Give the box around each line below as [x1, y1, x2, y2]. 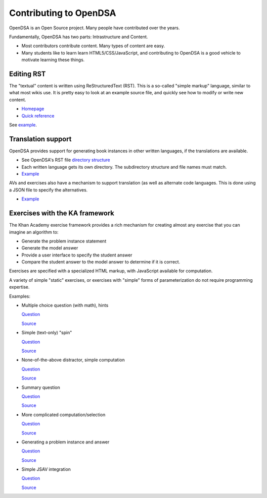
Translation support [9, 134, 72, 143]
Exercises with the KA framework [9, 209, 115, 218]
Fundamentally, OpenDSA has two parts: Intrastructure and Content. [9, 34, 148, 40]
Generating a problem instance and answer [21, 439, 110, 445]
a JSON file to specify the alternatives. [9, 187, 88, 193]
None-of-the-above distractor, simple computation [21, 357, 125, 363]
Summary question [21, 384, 60, 390]
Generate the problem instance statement [21, 238, 106, 244]
